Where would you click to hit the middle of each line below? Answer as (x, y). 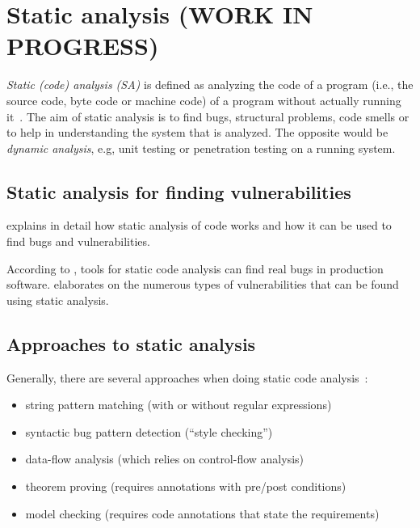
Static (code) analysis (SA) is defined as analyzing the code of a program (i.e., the (210, 84)
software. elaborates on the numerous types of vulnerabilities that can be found (203, 284)
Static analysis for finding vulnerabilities (179, 191)
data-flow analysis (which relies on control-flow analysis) (165, 459)
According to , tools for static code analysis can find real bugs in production (195, 268)
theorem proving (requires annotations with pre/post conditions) (186, 486)
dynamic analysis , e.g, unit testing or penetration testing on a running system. (201, 148)
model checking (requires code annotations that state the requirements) (202, 513)
